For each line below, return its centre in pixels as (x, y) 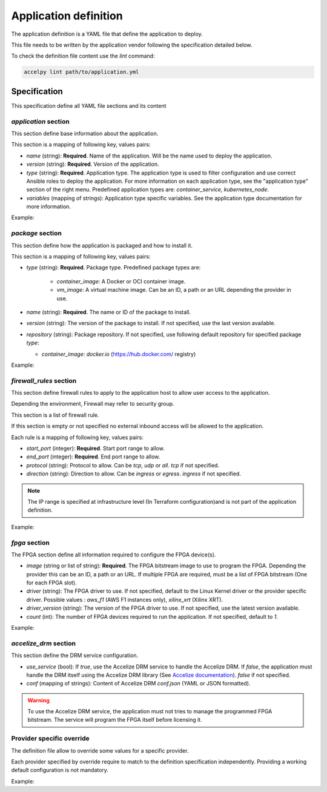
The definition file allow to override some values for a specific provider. (100, 750)
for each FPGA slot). (51, 583)
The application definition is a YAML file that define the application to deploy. (107, 34)
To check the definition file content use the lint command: (83, 56)
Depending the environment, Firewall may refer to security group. (93, 404)
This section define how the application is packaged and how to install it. (102, 245)
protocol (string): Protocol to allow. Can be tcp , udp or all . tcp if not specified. (123, 465)
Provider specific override (51, 739)
